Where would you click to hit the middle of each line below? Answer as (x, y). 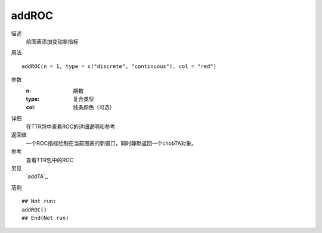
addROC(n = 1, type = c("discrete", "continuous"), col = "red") (119, 66)
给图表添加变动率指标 (52, 41)
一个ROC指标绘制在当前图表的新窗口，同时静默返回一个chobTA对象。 (111, 143)
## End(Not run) (45, 218)
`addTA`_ (37, 176)
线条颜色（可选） (94, 107)
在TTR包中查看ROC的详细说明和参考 (71, 127)
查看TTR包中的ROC (50, 160)
